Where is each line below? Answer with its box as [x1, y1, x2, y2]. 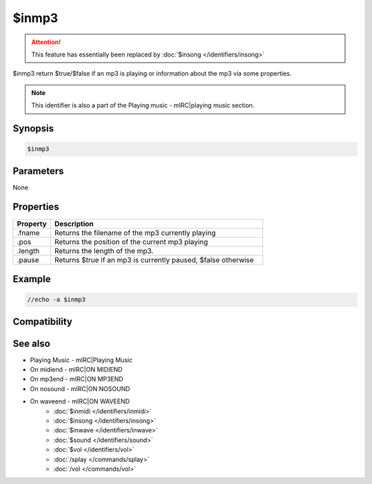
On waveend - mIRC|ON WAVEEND [30, 397, 130, 406]
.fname [17, 228, 41, 238]
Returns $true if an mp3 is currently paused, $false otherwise [54, 255, 254, 264]
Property [17, 219, 48, 229]
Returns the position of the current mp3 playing [54, 237, 208, 246]
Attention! [31, 38, 61, 46]
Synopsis [12, 123, 54, 134]
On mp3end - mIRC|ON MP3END [30, 375, 124, 383]
